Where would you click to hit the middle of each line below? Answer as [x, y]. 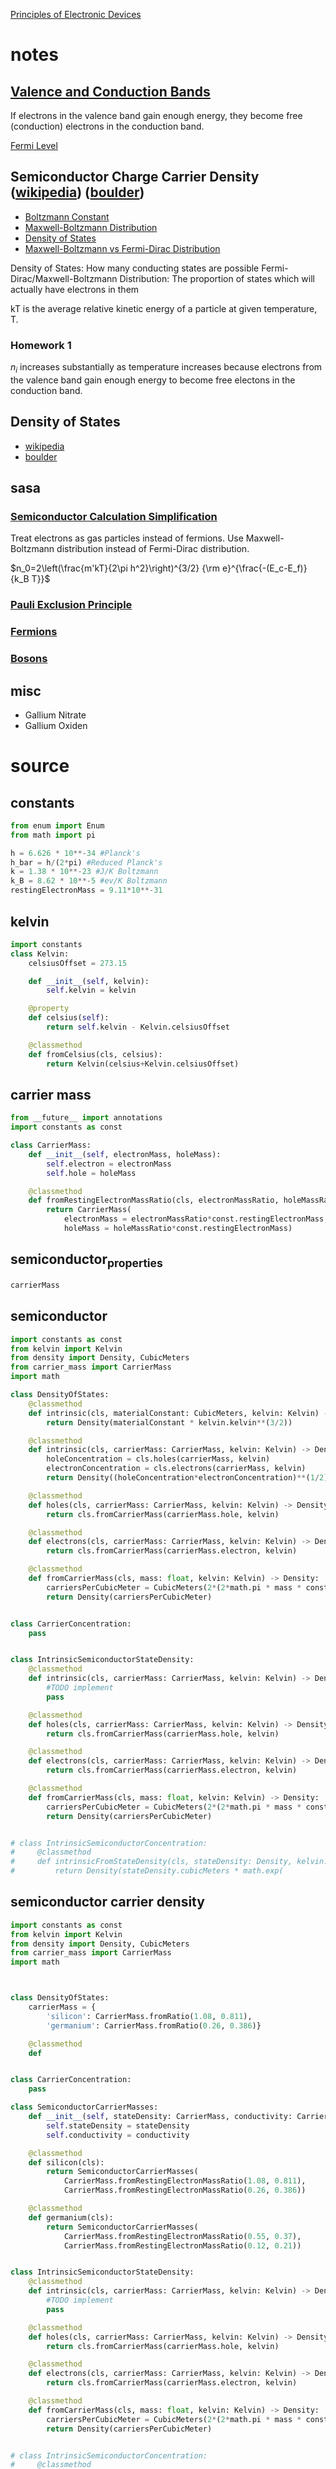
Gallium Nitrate [55, 715]
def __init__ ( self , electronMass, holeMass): [125, 1154]
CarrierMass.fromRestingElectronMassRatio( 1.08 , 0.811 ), [185, 2181]
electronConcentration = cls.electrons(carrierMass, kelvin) [176, 1469]
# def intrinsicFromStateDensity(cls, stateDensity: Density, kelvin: [169, 1862]
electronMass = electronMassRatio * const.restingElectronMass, [196, 1219]
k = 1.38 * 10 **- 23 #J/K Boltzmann [84, 872]
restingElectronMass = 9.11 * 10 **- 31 [86, 890]
